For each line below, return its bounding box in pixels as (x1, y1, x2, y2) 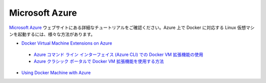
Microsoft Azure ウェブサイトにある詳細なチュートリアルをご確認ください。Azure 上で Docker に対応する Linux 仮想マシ (9, 25, 255, 30)
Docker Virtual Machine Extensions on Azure (21, 40, 112, 46)
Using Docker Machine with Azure (21, 69, 91, 76)
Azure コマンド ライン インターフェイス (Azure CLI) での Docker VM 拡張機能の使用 (33, 52, 203, 57)
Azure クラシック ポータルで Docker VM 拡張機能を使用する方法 (33, 58, 164, 64)
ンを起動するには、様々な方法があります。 (9, 31, 96, 37)
